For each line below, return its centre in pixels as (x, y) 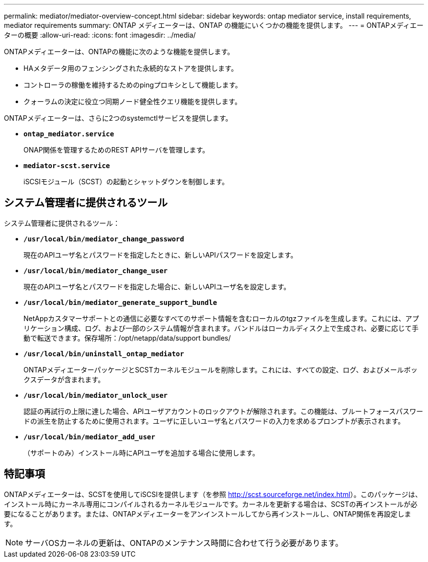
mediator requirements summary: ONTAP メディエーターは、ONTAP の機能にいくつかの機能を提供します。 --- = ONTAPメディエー (214, 25)
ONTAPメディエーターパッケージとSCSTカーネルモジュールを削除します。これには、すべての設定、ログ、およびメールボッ (221, 369)
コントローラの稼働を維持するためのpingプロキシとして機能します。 (133, 85)
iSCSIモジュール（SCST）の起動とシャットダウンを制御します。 (126, 182)
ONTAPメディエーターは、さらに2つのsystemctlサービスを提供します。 (118, 118)
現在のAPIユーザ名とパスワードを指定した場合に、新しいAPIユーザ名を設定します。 (157, 286)
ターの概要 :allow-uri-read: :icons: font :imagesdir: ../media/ (100, 35)
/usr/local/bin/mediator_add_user (89, 437)
